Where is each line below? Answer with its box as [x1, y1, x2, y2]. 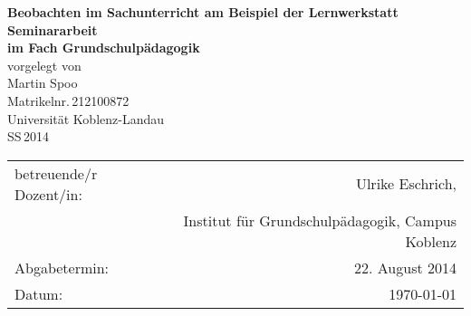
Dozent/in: [14, 183, 82, 205]
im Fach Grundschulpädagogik [7, 38, 200, 57]
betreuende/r [14, 162, 98, 184]
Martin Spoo [7, 73, 78, 92]
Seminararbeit [7, 20, 98, 39]
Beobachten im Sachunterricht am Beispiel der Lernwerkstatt [7, 3, 399, 21]
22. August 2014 [354, 256, 457, 278]
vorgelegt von [7, 55, 82, 74]
